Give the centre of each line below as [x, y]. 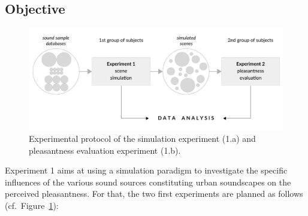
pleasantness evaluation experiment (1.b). [105, 150]
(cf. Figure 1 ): [32, 205]
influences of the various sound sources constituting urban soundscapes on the [148, 182]
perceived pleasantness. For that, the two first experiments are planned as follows [154, 194]
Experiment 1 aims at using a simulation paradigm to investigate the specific [146, 170]
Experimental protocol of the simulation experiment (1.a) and [142, 138]
